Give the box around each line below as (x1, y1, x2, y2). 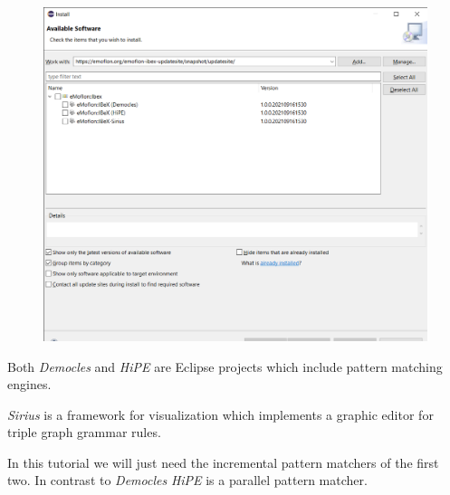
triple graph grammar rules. (7, 423, 161, 442)
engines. (7, 375, 52, 394)
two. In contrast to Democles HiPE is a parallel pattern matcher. (7, 471, 368, 490)
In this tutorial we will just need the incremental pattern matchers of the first (7, 452, 439, 471)
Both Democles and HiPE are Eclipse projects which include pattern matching (7, 357, 443, 376)
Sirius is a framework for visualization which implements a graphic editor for (7, 405, 434, 424)
